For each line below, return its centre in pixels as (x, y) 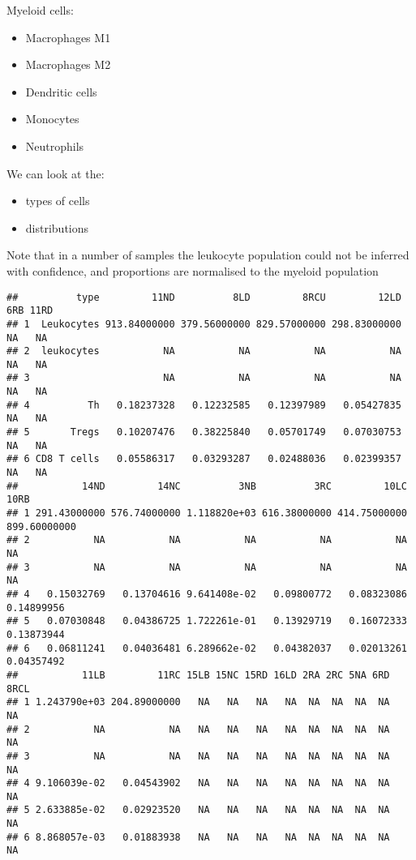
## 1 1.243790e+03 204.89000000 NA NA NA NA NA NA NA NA (198, 702)
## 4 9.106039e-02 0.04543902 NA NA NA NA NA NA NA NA (198, 783)
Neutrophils (55, 145)
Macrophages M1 (68, 37)
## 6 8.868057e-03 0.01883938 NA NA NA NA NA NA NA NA (198, 837)
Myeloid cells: (40, 10)
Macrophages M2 (68, 64)
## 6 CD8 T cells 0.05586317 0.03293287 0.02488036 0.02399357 (204, 459)
